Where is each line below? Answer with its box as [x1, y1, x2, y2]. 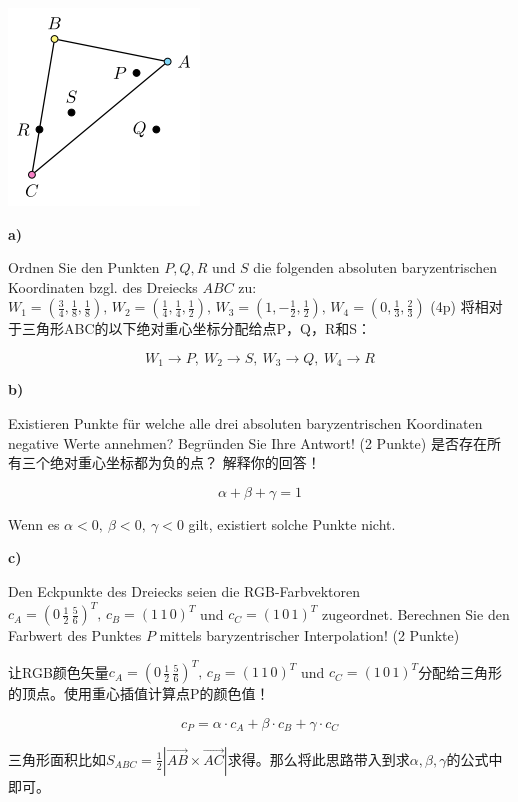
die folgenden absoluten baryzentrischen [253, 257, 498, 278]
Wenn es [8, 513, 60, 534]
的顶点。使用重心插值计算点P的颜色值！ [8, 683, 270, 704]
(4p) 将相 [430, 296, 489, 317]
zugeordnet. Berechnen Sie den [321, 603, 510, 624]
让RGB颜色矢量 [8, 661, 109, 682]
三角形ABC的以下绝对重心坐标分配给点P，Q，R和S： [21, 318, 372, 339]
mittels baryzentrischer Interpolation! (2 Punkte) [159, 625, 460, 646]
